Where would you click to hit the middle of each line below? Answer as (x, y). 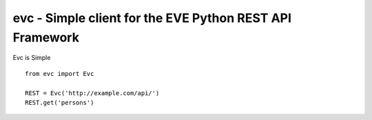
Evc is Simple (32, 58)
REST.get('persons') (60, 102)
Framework (46, 37)
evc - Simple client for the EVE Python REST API (152, 18)
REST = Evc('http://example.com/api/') (92, 93)
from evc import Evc (60, 73)
